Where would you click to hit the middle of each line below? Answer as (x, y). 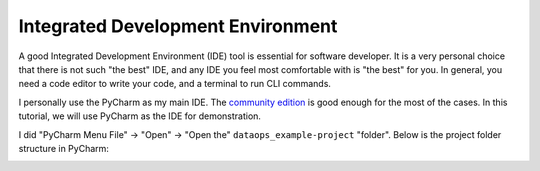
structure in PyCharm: (64, 148)
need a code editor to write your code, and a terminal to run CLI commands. (175, 84)
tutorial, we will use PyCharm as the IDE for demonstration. (140, 116)
